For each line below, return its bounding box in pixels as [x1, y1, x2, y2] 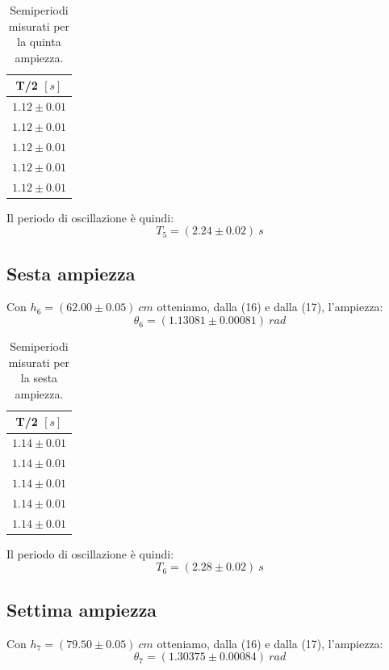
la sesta [20, 369, 58, 386]
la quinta [17, 33, 61, 50]
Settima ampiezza [6, 596, 157, 622]
